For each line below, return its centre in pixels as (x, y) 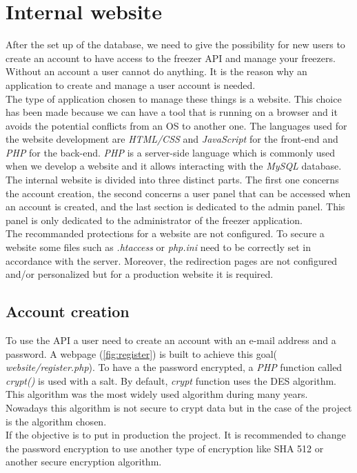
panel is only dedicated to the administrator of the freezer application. (154, 220)
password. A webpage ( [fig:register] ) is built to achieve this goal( (142, 353)
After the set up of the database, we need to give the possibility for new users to (175, 44)
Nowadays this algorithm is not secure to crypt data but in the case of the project (179, 407)
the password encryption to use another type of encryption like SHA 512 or (165, 448)
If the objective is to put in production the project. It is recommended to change (176, 435)
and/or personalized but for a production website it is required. (140, 274)
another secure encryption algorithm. (84, 462)
